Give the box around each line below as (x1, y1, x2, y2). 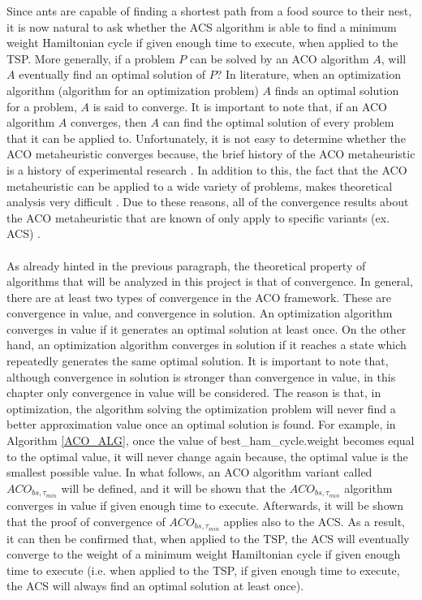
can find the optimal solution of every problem (162, 114, 394, 131)
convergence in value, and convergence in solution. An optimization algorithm (6, 304, 393, 322)
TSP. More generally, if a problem (6, 50, 175, 67)
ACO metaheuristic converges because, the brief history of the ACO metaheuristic (6, 145, 416, 162)
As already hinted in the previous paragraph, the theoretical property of (6, 257, 366, 274)
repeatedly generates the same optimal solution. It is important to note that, (6, 352, 389, 369)
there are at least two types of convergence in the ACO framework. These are (6, 288, 392, 305)
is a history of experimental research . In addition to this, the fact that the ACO (6, 161, 407, 178)
